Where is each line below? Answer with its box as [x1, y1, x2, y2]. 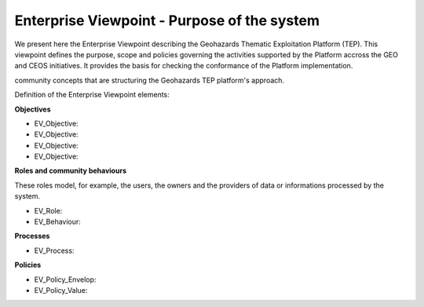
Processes [14, 232, 50, 241]
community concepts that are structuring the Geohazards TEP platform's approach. [14, 75, 285, 85]
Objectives [14, 104, 51, 114]
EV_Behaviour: [34, 217, 82, 227]
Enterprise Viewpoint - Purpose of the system [14, 12, 320, 29]
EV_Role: [34, 206, 63, 215]
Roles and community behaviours [14, 166, 127, 176]
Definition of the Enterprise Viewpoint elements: [14, 90, 170, 100]
